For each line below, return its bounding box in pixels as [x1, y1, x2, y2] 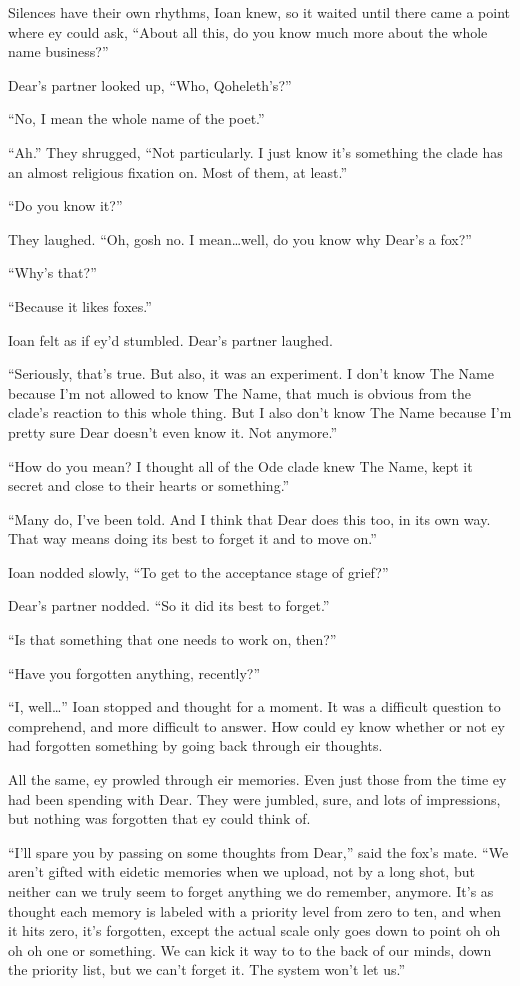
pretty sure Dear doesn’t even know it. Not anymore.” [8, 421, 338, 442]
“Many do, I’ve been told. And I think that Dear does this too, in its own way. [8, 508, 491, 529]
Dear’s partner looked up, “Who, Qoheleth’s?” [8, 74, 292, 95]
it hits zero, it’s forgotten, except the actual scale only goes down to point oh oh [8, 920, 501, 941]
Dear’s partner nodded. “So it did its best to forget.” [8, 595, 330, 616]
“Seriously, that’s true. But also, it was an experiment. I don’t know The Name [8, 363, 494, 384]
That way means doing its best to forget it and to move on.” [8, 528, 377, 549]
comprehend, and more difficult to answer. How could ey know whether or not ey [8, 715, 505, 736]
